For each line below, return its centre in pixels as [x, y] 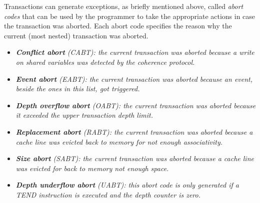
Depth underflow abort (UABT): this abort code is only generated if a [127, 185]
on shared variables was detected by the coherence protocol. [105, 62]
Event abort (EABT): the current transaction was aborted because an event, [134, 79]
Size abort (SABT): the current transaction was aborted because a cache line [135, 158]
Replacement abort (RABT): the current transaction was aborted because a [134, 131]
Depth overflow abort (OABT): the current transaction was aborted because [136, 105]
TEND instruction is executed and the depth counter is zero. [108, 194]
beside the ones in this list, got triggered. [78, 89]
